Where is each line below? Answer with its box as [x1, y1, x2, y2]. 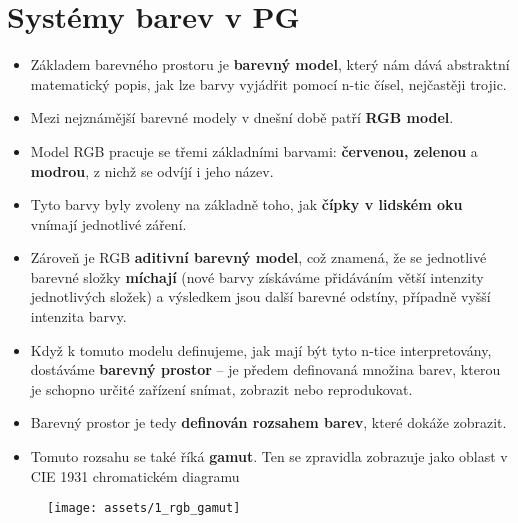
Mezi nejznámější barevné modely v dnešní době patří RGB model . [30, 107, 454, 128]
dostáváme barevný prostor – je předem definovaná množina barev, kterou [30, 359, 501, 380]
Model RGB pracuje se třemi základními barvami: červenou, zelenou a [30, 140, 478, 161]
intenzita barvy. [30, 306, 127, 327]
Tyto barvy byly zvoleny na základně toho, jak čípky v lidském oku [30, 194, 463, 215]
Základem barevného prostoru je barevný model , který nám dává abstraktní [30, 54, 510, 75]
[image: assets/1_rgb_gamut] [47, 501, 241, 516]
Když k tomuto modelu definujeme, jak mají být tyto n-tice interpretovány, [30, 339, 492, 360]
